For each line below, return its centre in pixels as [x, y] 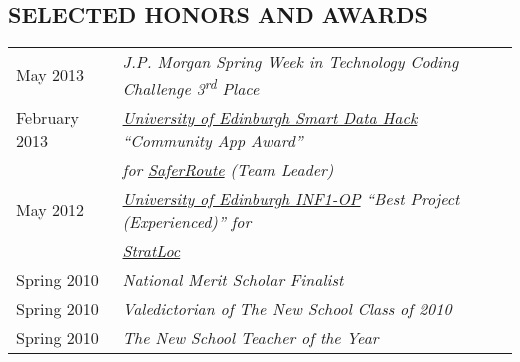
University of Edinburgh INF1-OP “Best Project [291, 198]
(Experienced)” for [187, 221]
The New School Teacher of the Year [250, 337]
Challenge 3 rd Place [191, 86]
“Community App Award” [212, 140]
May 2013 [50, 75]
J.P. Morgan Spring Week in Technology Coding [290, 62]
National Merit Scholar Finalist [233, 279]
